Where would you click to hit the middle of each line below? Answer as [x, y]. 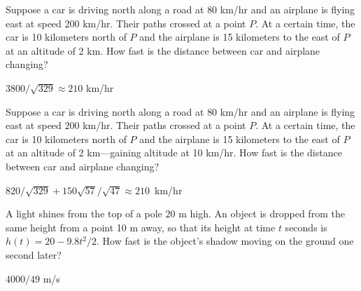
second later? [34, 254]
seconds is [306, 227]
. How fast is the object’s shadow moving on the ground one [225, 241]
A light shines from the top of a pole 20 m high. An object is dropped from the [175, 214]
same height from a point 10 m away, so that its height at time [141, 227]
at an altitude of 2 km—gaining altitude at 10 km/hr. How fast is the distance [174, 153]
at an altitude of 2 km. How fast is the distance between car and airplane [163, 50]
